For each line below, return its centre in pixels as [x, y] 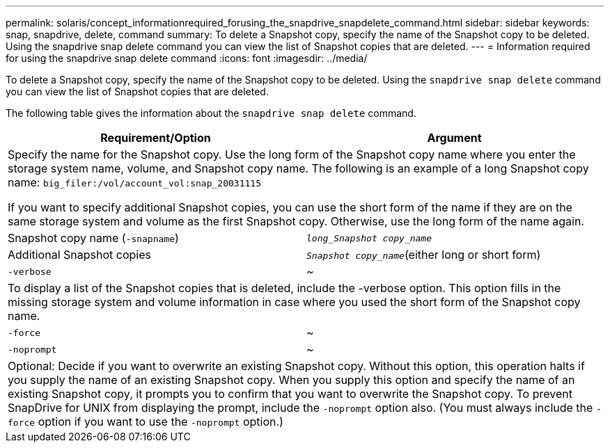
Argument [454, 138]
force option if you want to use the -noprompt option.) [146, 422]
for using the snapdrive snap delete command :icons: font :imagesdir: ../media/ [187, 58]
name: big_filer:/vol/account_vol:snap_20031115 [134, 182]
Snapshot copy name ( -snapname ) [93, 238]
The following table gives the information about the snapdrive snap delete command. [211, 113]
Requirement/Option [156, 138]
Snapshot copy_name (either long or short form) [424, 255]
